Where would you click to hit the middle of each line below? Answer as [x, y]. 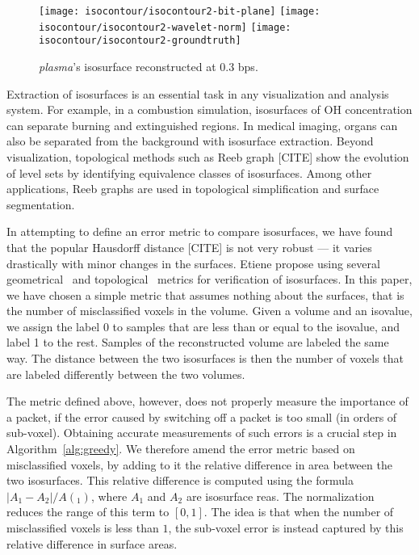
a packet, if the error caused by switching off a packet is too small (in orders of [202, 416]
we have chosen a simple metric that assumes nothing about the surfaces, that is [205, 294]
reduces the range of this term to [88, 512]
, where [109, 496]
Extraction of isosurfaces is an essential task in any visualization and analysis [198, 93]
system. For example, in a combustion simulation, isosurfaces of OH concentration [209, 109]
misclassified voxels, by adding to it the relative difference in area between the [199, 464]
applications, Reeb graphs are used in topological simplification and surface [193, 189]
